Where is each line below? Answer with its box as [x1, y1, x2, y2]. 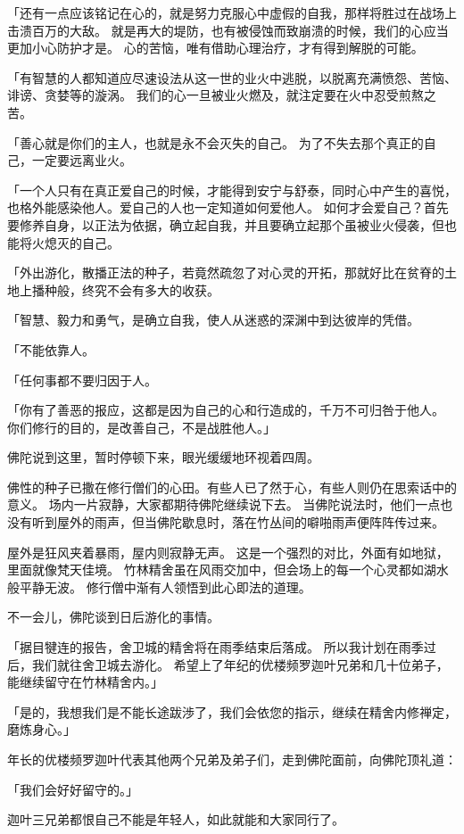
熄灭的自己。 [44, 233, 120, 252]
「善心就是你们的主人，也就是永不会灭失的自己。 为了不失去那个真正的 [7, 133, 424, 152]
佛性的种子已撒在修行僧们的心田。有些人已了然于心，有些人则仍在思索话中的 [7, 477, 457, 496]
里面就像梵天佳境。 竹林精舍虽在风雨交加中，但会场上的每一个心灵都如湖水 [7, 560, 449, 579]
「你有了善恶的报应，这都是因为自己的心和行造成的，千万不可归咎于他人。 [7, 400, 444, 419]
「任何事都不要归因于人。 [7, 370, 157, 389]
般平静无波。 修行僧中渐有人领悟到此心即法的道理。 [7, 577, 311, 596]
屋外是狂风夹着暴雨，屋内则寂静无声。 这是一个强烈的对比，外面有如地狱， [7, 542, 449, 561]
